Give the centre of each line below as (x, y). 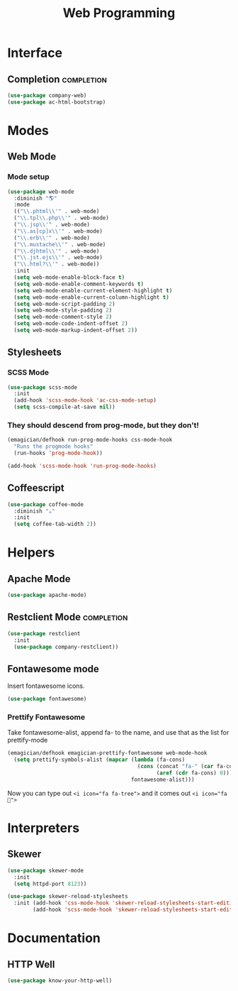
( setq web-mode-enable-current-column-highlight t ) (92, 297)
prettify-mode (28, 740)
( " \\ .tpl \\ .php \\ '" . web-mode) (62, 218)
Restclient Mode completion (68, 617)
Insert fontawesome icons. (46, 686)
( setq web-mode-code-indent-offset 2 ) (71, 324)
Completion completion (57, 79)
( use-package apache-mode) (47, 595)
